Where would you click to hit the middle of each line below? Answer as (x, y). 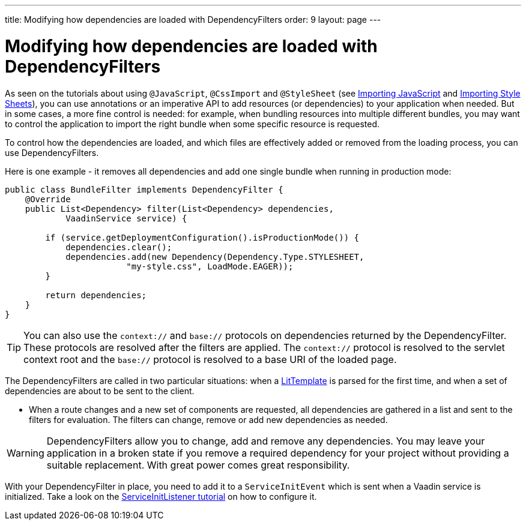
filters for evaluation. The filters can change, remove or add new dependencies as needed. (208, 419)
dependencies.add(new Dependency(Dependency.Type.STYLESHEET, (215, 256)
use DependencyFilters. (52, 152)
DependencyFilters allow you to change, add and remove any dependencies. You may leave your (266, 441)
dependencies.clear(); (119, 247)
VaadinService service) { (126, 218)
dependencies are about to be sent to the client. (100, 391)
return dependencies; (96, 295)
